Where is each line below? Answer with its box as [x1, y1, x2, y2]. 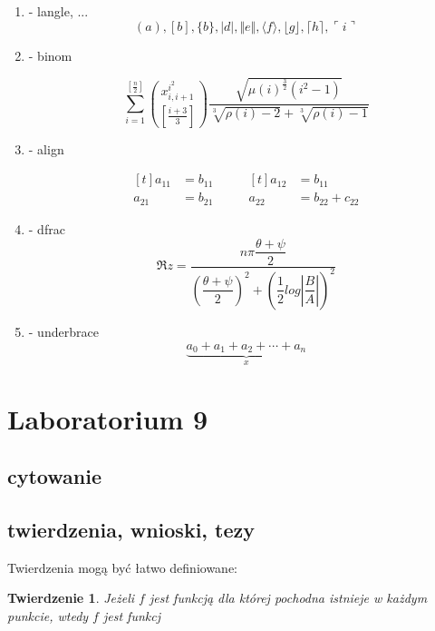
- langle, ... [28, 2, 89, 20]
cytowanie [7, 462, 101, 490]
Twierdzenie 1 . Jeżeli [7, 588, 135, 607]
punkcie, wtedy [7, 606, 89, 625]
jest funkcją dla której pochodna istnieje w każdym [149, 588, 428, 607]
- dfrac [28, 219, 65, 238]
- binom [28, 45, 72, 64]
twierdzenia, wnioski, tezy [7, 515, 255, 543]
